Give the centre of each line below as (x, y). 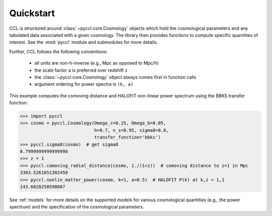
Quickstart (32, 13)
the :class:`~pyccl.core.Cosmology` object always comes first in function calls (115, 77)
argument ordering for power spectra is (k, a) (84, 84)
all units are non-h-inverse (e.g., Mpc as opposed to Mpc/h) (96, 63)
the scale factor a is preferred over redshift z (81, 70)
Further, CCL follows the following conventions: (58, 51)
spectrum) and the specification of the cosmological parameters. (77, 207)
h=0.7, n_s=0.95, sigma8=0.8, (131, 130)
